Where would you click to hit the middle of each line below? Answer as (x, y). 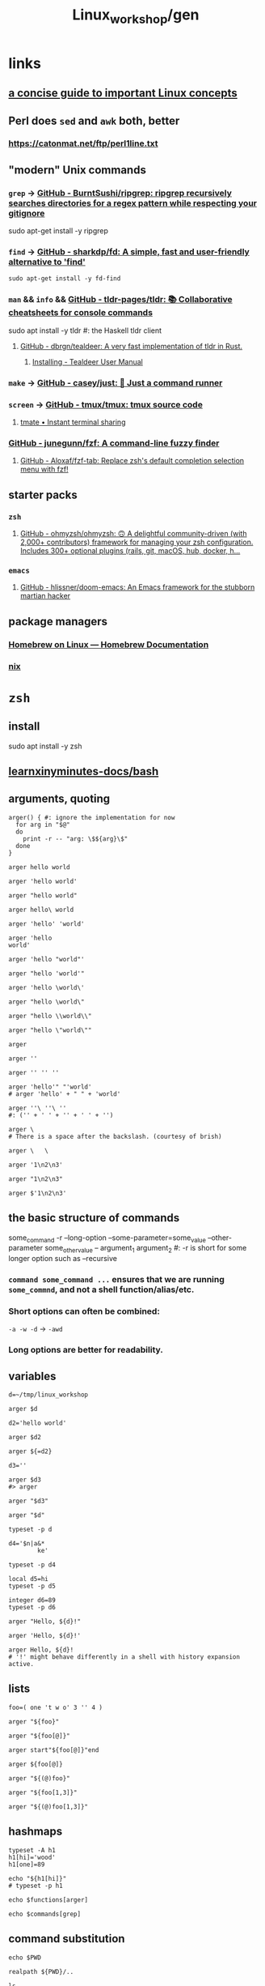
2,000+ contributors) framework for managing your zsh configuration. (137, 542)
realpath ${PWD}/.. (41, 1971)
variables (32, 1376)
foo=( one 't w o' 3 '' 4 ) (56, 1707)
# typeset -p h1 (36, 1886)
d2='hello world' (38, 1423)
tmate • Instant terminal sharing (73, 422)
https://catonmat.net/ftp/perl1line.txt (84, 143)
